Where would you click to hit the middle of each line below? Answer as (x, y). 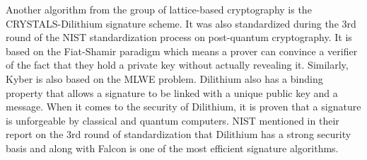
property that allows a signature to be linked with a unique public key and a (172, 92)
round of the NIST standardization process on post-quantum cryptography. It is (179, 37)
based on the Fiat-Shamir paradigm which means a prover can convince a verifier (182, 51)
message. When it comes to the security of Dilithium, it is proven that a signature (183, 107)
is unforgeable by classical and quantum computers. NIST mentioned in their (173, 120)
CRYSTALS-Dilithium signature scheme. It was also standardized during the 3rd (181, 23)
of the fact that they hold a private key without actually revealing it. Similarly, (177, 65)
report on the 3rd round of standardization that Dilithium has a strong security (179, 134)
